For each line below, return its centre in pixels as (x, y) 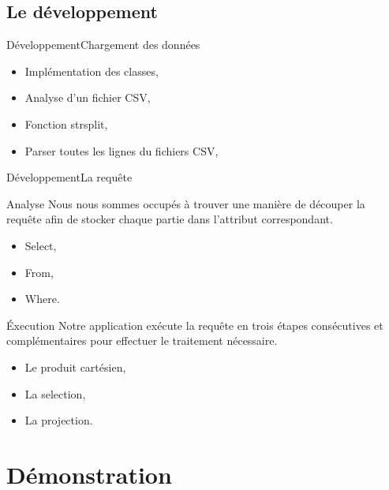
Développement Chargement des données (103, 45)
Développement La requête (69, 177)
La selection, (55, 393)
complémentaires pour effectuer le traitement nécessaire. (142, 340)
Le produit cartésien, (75, 367)
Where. (42, 299)
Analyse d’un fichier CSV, (88, 97)
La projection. (59, 420)
